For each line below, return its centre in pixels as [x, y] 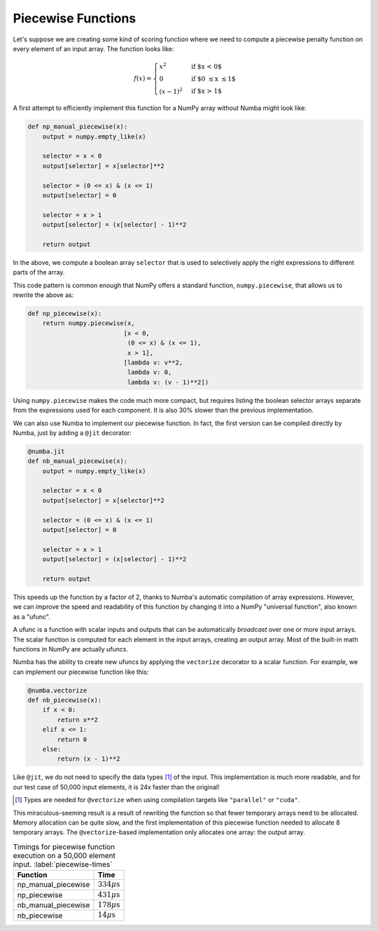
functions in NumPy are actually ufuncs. [71, 649]
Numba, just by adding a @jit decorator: [72, 433]
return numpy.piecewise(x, [89, 323]
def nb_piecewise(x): [65, 700]
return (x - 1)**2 [89, 759]
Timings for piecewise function [64, 846]
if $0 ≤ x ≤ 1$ [213, 78]
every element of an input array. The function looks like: [93, 48]
